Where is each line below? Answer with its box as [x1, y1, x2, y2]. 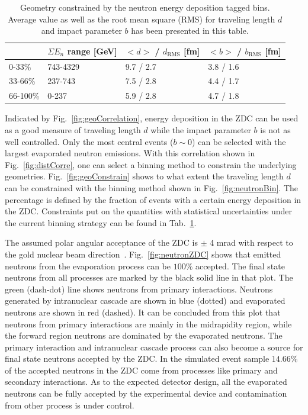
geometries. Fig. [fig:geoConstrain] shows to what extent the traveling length [5, 170, 284, 182]
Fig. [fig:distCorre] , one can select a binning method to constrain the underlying [5, 158, 297, 170]
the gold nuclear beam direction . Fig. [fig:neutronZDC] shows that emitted [5, 247, 281, 260]
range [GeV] [67, 44, 117, 57]
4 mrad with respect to [210, 236, 293, 249]
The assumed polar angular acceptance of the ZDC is [5, 236, 198, 249]
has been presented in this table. [131, 24, 249, 37]
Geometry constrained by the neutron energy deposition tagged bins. [20, 1, 270, 13]
